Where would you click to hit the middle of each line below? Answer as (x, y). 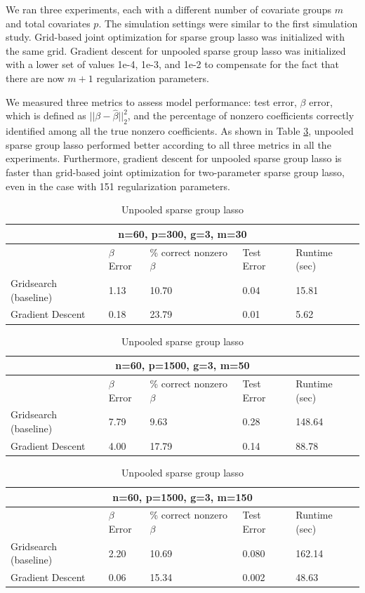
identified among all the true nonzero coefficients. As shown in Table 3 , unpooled (180, 131)
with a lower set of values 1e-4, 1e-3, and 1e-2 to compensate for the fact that (173, 64)
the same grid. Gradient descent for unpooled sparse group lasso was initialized (176, 50)
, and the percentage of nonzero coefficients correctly (241, 115)
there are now (35, 78)
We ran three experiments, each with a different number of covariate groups (168, 9)
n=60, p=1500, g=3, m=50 (182, 365)
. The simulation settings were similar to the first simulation (228, 23)
